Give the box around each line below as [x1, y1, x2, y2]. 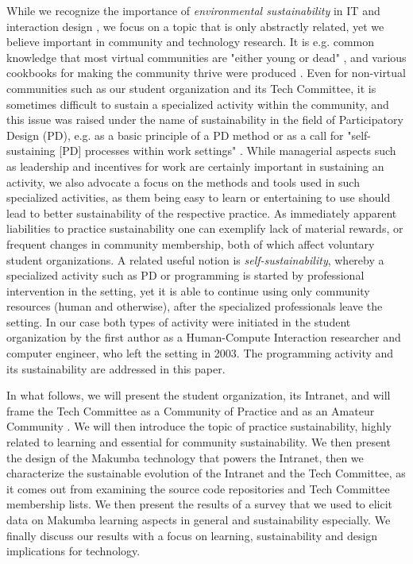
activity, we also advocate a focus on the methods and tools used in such [6, 173, 360, 190]
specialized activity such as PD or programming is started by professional [6, 267, 365, 284]
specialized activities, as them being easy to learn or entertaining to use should [6, 189, 391, 206]
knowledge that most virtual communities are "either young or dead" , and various [6, 48, 407, 65]
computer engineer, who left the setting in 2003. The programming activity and [6, 345, 394, 361]
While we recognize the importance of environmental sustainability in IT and [6, 2, 380, 18]
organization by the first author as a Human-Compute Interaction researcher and [6, 329, 401, 346]
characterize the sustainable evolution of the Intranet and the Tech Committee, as [6, 465, 406, 481]
